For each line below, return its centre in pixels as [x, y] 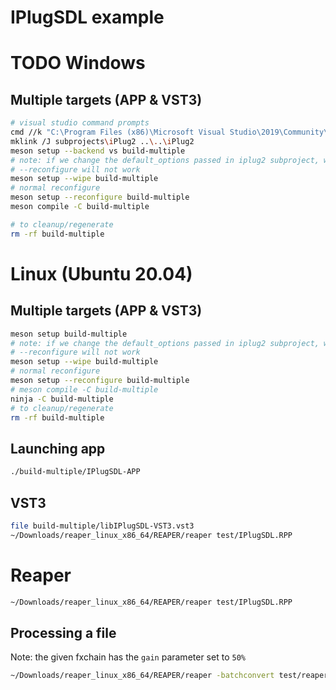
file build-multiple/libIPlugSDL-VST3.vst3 [102, 526]
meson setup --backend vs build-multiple [98, 151]
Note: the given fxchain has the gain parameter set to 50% [128, 657]
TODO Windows [78, 63]
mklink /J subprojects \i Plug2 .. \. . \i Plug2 [102, 141]
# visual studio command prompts [80, 123]
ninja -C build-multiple [62, 399]
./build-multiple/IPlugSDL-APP [75, 472]
